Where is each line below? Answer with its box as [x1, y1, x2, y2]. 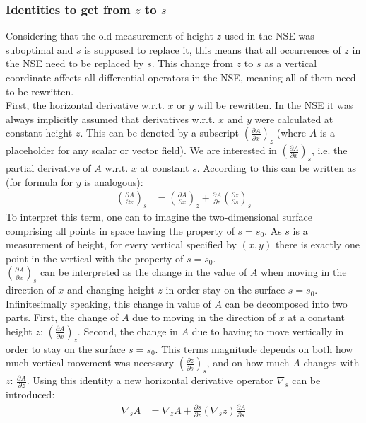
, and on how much [206, 355, 290, 370]
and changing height [67, 282, 155, 297]
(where [276, 125, 306, 140]
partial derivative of [6, 160, 91, 175]
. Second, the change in [77, 323, 178, 338]
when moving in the [261, 265, 347, 279]
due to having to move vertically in [191, 323, 344, 338]
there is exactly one [275, 237, 360, 252]
